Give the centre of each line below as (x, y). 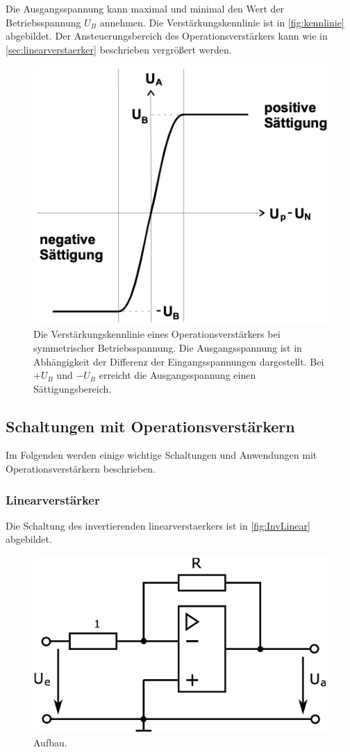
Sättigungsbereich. (73, 388)
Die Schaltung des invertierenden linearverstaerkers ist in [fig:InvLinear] (158, 525)
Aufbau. (50, 743)
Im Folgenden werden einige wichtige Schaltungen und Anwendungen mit (161, 455)
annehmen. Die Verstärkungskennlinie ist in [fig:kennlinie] (222, 22)
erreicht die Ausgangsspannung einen (177, 375)
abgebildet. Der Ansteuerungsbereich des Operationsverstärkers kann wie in (167, 36)
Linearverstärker (53, 499)
